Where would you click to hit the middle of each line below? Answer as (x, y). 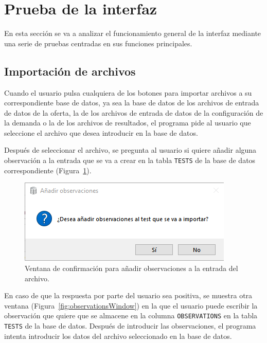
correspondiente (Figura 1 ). (48, 170)
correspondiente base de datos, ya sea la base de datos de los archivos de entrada (132, 103)
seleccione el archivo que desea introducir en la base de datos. (101, 132)
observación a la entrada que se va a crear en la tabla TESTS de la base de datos (130, 160)
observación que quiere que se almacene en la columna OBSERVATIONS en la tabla (131, 315)
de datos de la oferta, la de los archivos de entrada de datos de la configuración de (134, 112)
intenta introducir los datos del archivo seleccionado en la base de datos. (118, 336)
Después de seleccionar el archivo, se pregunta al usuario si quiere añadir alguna (130, 150)
